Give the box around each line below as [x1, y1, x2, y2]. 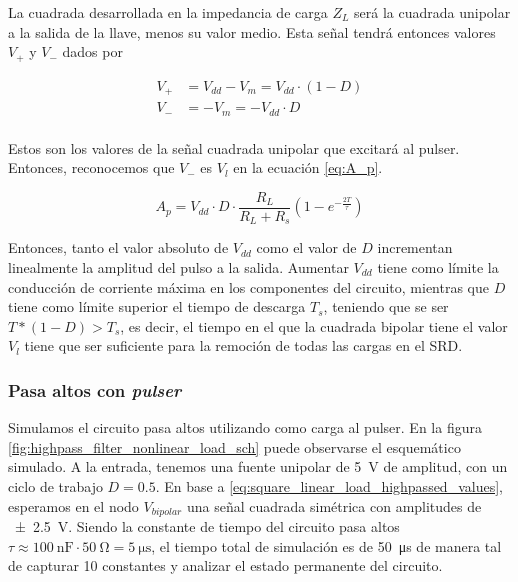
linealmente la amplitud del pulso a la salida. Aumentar [8, 256, 349, 277]
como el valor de [256, 237, 357, 258]
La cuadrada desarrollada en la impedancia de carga [8, 2, 328, 22]
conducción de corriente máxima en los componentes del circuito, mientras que [8, 276, 490, 297]
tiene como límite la [377, 256, 499, 277]
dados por [62, 41, 123, 62]
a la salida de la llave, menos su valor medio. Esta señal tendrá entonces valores [8, 21, 496, 42]
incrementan [377, 237, 453, 258]
